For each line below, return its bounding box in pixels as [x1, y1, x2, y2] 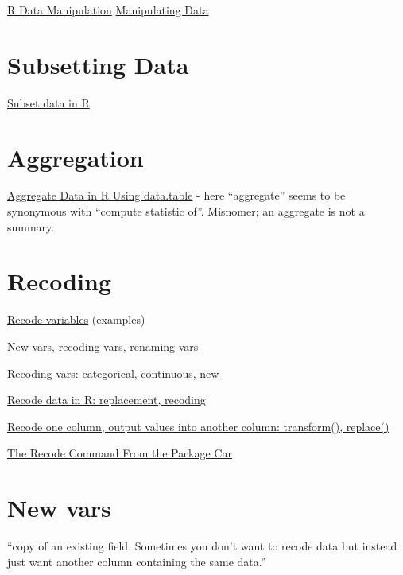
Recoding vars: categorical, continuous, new [7, 364, 219, 381]
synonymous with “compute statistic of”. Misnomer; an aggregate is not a [7, 203, 365, 220]
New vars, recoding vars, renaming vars [7, 337, 199, 354]
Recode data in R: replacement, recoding [7, 391, 206, 408]
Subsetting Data [7, 48, 189, 80]
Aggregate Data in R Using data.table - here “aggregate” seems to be [7, 187, 346, 204]
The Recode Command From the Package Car [7, 445, 232, 461]
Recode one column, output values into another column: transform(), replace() [7, 418, 389, 434]
